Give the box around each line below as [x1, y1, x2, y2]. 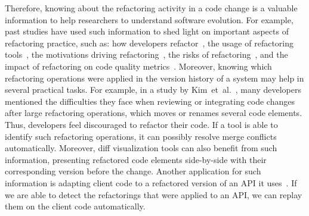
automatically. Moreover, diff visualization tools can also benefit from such [5, 142, 277, 154]
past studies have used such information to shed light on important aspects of [5, 25, 289, 37]
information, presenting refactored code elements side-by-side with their [5, 153, 267, 165]
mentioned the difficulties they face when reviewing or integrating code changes [5, 95, 295, 107]
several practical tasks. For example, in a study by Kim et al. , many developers [5, 83, 301, 96]
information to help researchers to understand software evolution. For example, [5, 13, 293, 26]
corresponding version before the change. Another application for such [5, 165, 261, 177]
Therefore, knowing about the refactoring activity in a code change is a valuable [5, 2, 298, 14]
